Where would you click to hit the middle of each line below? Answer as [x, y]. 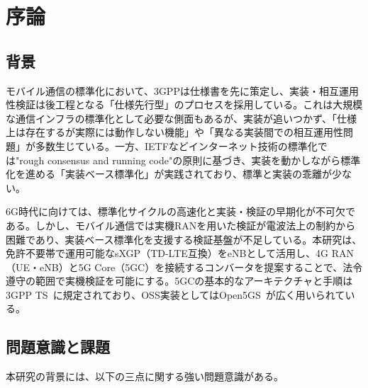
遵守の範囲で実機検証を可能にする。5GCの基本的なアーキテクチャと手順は [179, 281]
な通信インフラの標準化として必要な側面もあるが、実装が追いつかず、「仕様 [181, 118]
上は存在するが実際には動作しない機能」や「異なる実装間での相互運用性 [174, 132]
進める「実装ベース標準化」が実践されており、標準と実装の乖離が [178, 174]
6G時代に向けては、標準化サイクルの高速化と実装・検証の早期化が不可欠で [181, 211]
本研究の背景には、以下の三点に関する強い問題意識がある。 [145, 376]
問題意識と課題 [58, 347]
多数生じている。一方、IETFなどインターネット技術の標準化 [176, 145]
